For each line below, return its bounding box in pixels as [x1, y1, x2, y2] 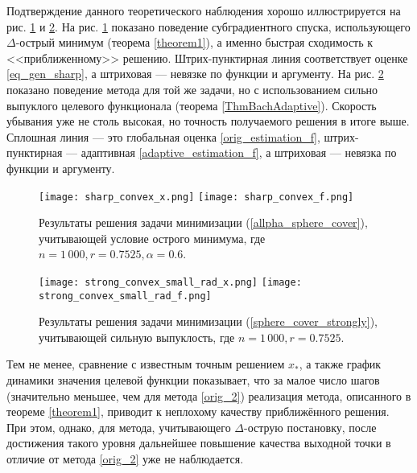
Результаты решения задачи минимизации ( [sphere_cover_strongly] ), [39, 313, 378, 330]
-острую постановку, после [244, 418, 377, 435]
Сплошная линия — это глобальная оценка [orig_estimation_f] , [6, 128, 320, 145]
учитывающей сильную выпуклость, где [39, 328, 235, 345]
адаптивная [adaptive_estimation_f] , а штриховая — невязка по [81, 144, 397, 161]
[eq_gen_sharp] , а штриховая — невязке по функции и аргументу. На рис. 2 [6, 65, 384, 82]
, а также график [299, 356, 382, 372]
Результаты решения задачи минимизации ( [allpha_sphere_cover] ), [39, 214, 368, 231]
